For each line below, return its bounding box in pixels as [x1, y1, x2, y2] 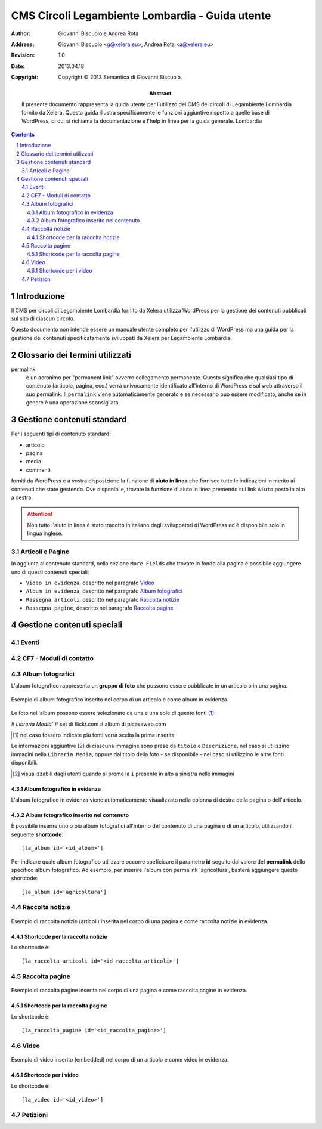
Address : [11, 41, 35, 48]
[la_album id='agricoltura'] [21, 889, 107, 895]
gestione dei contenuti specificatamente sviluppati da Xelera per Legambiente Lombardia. [11, 334, 232, 341]
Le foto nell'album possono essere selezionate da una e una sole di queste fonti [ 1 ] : [11, 710, 216, 717]
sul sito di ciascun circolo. [11, 315, 75, 322]
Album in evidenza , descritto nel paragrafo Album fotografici [26, 587, 183, 595]
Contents [11, 131, 35, 138]
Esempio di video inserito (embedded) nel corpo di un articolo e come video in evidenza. [11, 1056, 229, 1063]
